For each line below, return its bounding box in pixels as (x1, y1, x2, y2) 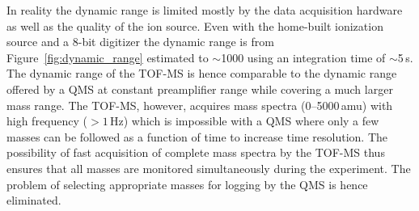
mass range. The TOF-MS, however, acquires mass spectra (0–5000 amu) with (6, 96, 393, 113)
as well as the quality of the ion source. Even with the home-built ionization (6, 17, 383, 34)
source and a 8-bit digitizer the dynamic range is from (6, 33, 274, 50)
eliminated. (6, 192, 61, 209)
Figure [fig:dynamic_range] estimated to (6, 49, 209, 65)
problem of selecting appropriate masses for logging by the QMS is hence (6, 175, 368, 192)
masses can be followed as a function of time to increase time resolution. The (6, 128, 388, 145)
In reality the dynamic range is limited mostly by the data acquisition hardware (6, 2, 403, 18)
